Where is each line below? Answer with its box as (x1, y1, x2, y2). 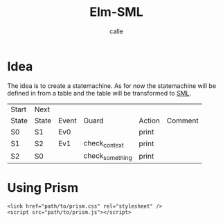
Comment (166, 116, 199, 125)
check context (83, 138, 125, 149)
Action (139, 116, 161, 125)
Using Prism (7, 180, 79, 196)
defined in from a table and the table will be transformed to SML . (7, 89, 192, 97)
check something (83, 150, 133, 162)
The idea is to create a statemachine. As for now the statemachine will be (7, 81, 217, 90)
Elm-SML (89, 4, 143, 20)
